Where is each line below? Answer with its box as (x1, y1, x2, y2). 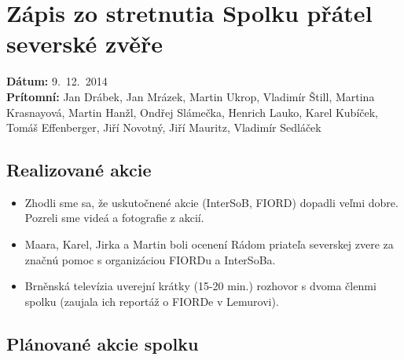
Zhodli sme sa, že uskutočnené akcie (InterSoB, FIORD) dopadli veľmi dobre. (24, 194, 398, 210)
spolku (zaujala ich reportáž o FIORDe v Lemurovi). (24, 293, 279, 309)
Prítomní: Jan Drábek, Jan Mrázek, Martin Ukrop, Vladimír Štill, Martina (6, 88, 375, 104)
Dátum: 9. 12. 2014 (6, 73, 108, 89)
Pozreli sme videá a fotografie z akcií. (24, 209, 204, 226)
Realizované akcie (6, 158, 152, 182)
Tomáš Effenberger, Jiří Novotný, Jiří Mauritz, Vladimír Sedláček (6, 119, 321, 136)
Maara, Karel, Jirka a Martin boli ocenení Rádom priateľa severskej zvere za (24, 236, 394, 253)
